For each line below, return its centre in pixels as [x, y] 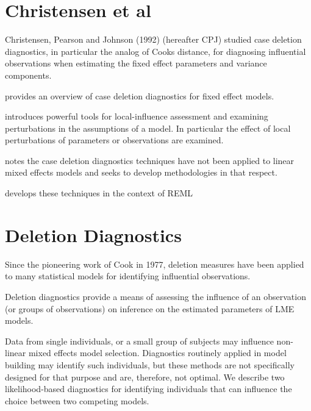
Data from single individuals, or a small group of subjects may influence [139, 341]
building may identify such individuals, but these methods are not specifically [150, 364]
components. [28, 75]
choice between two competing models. [77, 400]
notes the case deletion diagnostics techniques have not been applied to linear [150, 160]
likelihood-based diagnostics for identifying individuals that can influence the [148, 389]
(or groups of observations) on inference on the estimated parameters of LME [150, 308]
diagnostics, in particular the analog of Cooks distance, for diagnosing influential [155, 51]
